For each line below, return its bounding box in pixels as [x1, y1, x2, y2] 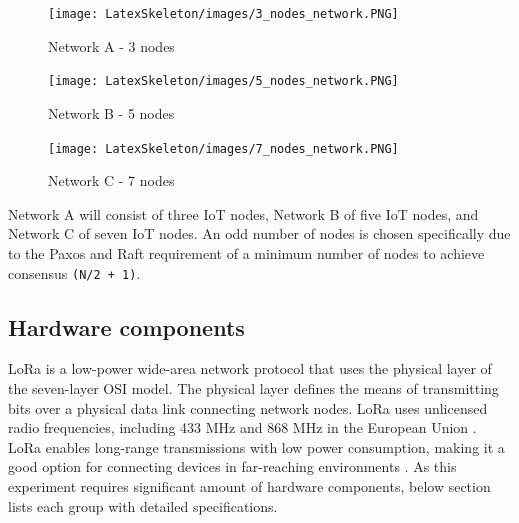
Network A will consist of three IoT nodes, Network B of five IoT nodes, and [8, 203, 479, 224]
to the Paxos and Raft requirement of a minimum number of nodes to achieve [8, 242, 485, 263]
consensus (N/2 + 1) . [8, 262, 141, 283]
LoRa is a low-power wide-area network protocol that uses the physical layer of [8, 358, 492, 379]
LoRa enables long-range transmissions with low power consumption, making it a [8, 436, 505, 457]
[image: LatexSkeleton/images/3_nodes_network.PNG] [48, 7, 399, 21]
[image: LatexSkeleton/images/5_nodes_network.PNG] [48, 74, 399, 89]
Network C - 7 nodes [48, 170, 175, 191]
